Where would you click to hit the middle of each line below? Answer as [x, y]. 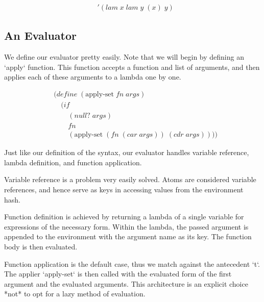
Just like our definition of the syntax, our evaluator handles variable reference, [127, 152]
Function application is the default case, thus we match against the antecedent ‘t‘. [132, 263]
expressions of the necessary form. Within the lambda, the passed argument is [126, 226]
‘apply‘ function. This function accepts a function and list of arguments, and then [132, 67]
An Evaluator [41, 35]
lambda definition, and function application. [73, 162]
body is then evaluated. [41, 246]
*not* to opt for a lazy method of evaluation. [75, 294]
